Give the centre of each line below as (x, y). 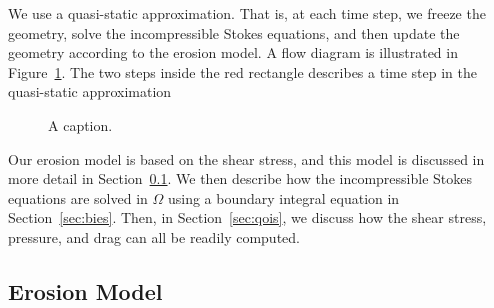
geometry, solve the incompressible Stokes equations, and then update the (234, 32)
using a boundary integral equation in (283, 197)
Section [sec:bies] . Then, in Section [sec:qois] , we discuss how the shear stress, (247, 217)
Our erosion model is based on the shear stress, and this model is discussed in (246, 158)
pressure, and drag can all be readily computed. (154, 236)
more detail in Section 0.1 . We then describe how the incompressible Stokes (240, 178)
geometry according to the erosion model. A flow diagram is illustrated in (233, 52)
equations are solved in (78, 197)
